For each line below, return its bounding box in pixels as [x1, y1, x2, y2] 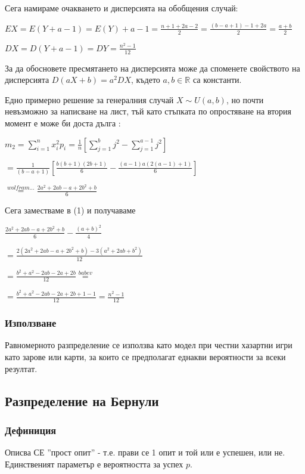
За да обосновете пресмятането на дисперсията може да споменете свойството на [5, 61, 300, 74]
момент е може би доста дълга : [5, 117, 121, 129]
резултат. [5, 362, 38, 374]
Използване [5, 315, 57, 330]
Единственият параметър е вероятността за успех [5, 457, 183, 470]
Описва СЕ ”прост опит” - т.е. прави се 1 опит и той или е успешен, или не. [5, 446, 285, 458]
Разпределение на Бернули [5, 391, 159, 410]
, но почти [226, 93, 264, 106]
